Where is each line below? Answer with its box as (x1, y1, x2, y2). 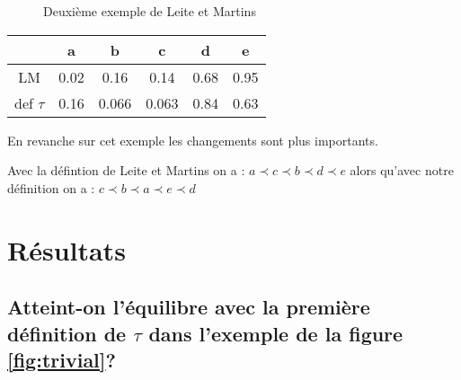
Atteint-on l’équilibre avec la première (7, 293, 370, 321)
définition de (7, 319, 127, 347)
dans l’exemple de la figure (148, 319, 403, 347)
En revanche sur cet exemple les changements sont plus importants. (7, 130, 378, 149)
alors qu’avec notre (350, 161, 454, 180)
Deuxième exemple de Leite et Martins (43, 2, 256, 20)
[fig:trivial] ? (7, 345, 116, 373)
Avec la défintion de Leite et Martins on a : (7, 161, 245, 180)
